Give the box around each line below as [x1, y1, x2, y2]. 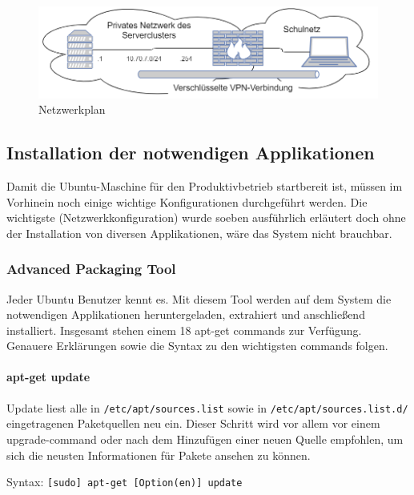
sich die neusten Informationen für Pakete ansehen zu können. [6, 446, 311, 463]
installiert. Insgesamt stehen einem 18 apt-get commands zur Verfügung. [6, 321, 362, 338]
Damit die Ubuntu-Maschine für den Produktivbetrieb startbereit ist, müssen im [6, 177, 403, 194]
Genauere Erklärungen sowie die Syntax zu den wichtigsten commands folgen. [6, 337, 388, 354]
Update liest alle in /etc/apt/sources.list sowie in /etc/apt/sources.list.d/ [6, 399, 408, 416]
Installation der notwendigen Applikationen [6, 140, 375, 165]
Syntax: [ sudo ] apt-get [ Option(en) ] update [6, 473, 243, 490]
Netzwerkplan [38, 101, 106, 118]
